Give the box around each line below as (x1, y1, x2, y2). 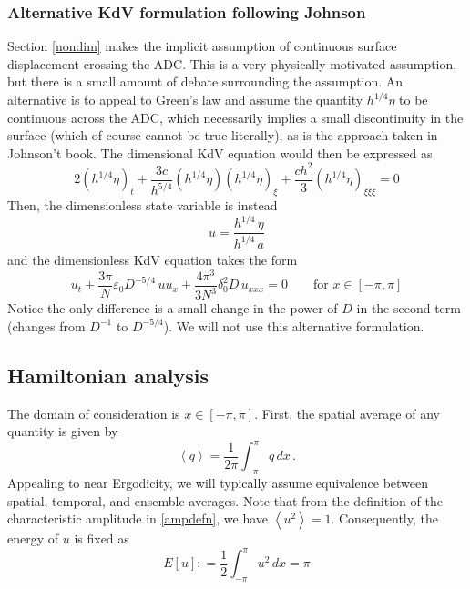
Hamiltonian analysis (7, 361, 209, 389)
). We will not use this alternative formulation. (163, 316, 424, 335)
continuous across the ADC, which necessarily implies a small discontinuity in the (7, 107, 464, 127)
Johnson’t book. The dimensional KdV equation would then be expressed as (7, 143, 433, 162)
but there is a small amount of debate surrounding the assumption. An (7, 72, 404, 91)
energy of (7, 529, 59, 548)
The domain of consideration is (7, 403, 180, 422)
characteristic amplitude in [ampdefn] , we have (7, 509, 269, 528)
